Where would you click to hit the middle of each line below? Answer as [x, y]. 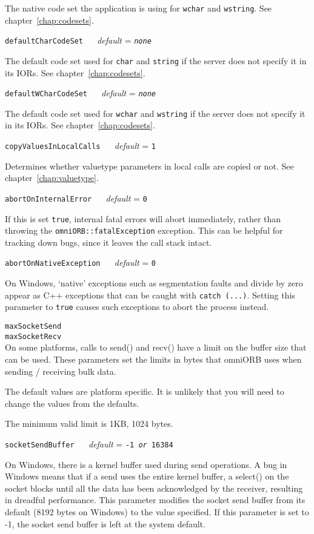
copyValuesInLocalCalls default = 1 [81, 146]
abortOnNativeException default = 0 [81, 262]
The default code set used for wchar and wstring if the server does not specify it [155, 113]
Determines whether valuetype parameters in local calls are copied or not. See [149, 166]
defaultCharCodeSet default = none [78, 40]
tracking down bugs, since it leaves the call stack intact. [109, 242]
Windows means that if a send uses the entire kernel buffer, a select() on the [147, 476]
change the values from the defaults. [72, 403]
